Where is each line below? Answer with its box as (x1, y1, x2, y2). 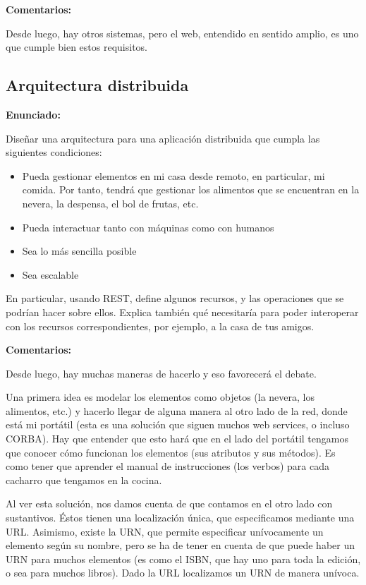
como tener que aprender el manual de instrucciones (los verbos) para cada (6, 459, 330, 474)
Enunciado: (6, 107, 61, 121)
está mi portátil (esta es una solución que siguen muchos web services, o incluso (6, 417, 350, 432)
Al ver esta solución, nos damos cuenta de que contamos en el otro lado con (6, 496, 333, 511)
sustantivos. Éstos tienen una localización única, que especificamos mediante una (6, 510, 355, 525)
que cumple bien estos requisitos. (6, 40, 147, 54)
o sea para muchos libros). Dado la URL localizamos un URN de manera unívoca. (6, 565, 360, 580)
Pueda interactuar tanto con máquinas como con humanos (22, 219, 274, 234)
